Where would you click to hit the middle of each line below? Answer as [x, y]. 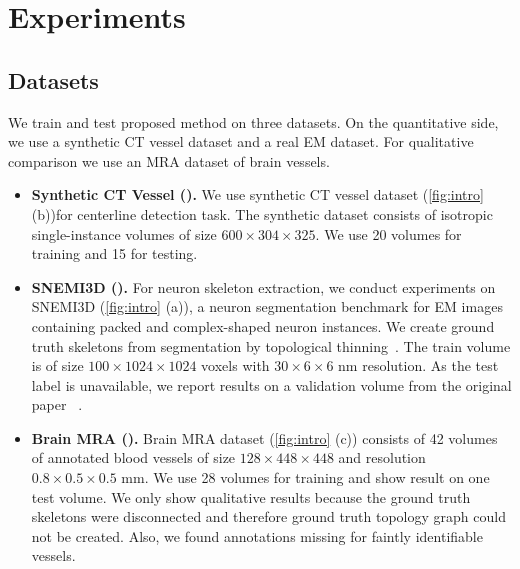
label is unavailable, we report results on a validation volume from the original [271, 384]
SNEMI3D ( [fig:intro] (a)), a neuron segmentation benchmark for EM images [267, 306]
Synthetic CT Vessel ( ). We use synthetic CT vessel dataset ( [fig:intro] [257, 194]
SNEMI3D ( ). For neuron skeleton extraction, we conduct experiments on [263, 286]
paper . [57, 404]
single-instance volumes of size [124, 233]
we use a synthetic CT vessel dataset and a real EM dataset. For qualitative [241, 141]
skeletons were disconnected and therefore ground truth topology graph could [268, 516]
